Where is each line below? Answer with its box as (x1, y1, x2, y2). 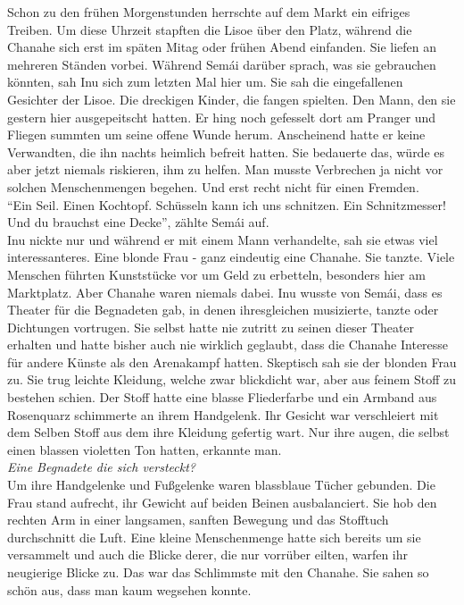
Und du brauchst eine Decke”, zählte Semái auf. (7, 213, 269, 231)
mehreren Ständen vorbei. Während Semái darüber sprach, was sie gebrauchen (7, 55, 436, 73)
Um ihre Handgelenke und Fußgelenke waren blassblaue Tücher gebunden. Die (7, 475, 435, 494)
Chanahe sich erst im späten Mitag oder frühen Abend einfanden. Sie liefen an (7, 38, 437, 56)
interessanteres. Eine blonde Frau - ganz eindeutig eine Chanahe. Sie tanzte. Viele (7, 248, 455, 266)
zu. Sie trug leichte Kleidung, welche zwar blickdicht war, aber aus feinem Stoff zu (7, 370, 457, 389)
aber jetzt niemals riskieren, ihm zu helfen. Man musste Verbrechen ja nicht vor (7, 160, 443, 179)
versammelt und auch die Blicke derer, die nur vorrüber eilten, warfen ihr (7, 545, 409, 564)
